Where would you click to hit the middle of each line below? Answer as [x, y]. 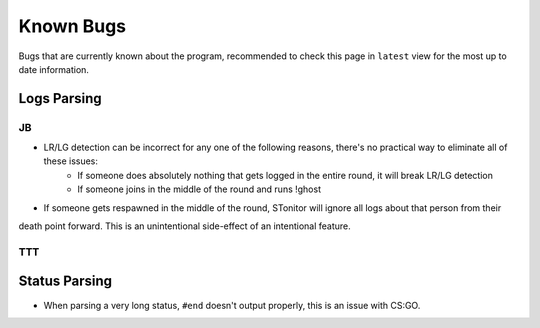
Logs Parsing [60, 98]
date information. [54, 69]
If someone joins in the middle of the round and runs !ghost [199, 189]
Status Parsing [65, 281]
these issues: [71, 161]
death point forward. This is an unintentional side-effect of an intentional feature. [185, 226]
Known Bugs [72, 26]
